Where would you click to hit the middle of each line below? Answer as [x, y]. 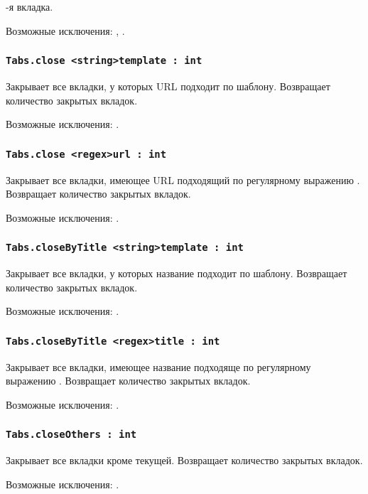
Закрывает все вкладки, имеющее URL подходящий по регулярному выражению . [183, 179]
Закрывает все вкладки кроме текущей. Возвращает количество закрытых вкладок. [184, 460]
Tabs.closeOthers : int [71, 435]
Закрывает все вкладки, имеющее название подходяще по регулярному [158, 366]
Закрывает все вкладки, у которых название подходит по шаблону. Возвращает [177, 273]
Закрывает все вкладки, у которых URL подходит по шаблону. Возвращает [168, 86]
